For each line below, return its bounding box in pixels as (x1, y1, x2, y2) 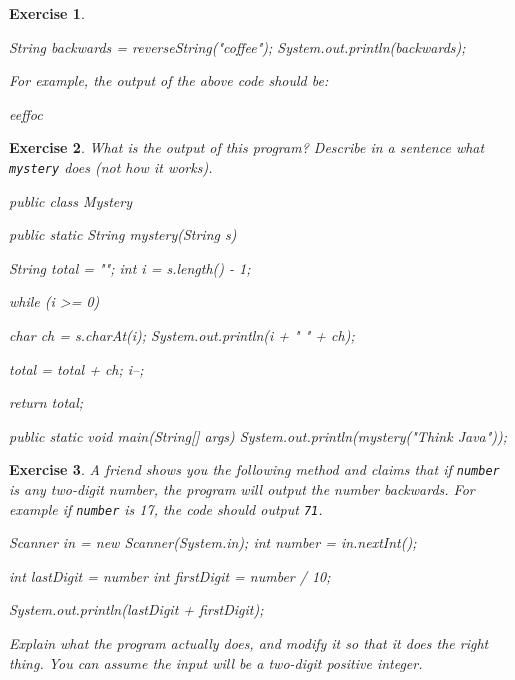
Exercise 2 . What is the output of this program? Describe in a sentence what (9, 137, 485, 158)
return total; (9, 392, 84, 413)
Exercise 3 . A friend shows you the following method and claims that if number (9, 459, 500, 480)
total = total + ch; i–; (9, 358, 144, 379)
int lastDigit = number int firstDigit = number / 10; (9, 565, 331, 586)
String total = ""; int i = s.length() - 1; (9, 257, 251, 278)
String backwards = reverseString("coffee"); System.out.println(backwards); (9, 36, 466, 57)
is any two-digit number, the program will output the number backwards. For (9, 479, 475, 500)
